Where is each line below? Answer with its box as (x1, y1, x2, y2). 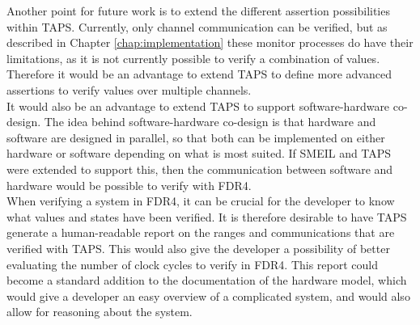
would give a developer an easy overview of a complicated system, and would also (6, 287, 410, 304)
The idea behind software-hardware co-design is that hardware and (44, 113, 376, 130)
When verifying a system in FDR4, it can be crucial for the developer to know (6, 192, 395, 209)
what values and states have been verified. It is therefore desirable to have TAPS (6, 208, 407, 225)
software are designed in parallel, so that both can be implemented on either (6, 129, 385, 146)
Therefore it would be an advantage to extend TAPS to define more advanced (6, 65, 392, 82)
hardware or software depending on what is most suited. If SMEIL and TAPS (6, 145, 392, 162)
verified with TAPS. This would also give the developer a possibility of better (6, 239, 390, 256)
